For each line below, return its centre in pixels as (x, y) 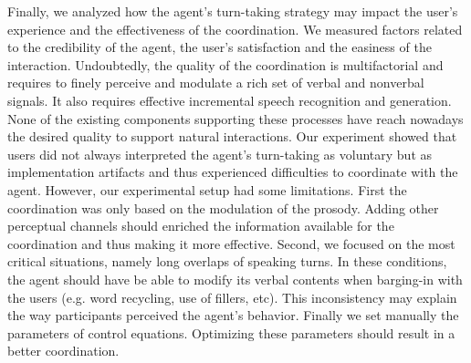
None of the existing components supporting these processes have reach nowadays (235, 118)
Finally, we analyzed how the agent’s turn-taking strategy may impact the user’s (233, 11)
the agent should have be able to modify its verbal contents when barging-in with (235, 279)
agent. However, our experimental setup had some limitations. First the (207, 189)
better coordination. (63, 351)
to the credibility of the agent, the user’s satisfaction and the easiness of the (220, 47)
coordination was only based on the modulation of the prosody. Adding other (223, 207)
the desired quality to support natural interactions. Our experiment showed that (232, 136)
